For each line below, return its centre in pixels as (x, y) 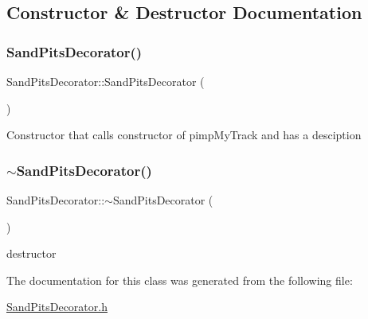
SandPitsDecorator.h (57, 307)
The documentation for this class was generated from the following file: (180, 280)
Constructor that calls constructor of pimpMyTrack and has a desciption (184, 135)
